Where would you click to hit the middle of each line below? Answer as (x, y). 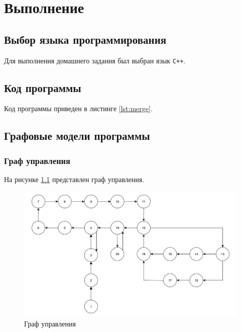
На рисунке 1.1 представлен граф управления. (74, 179)
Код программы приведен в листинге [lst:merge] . (78, 108)
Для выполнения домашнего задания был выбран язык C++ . (95, 60)
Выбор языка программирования (85, 39)
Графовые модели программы (77, 136)
